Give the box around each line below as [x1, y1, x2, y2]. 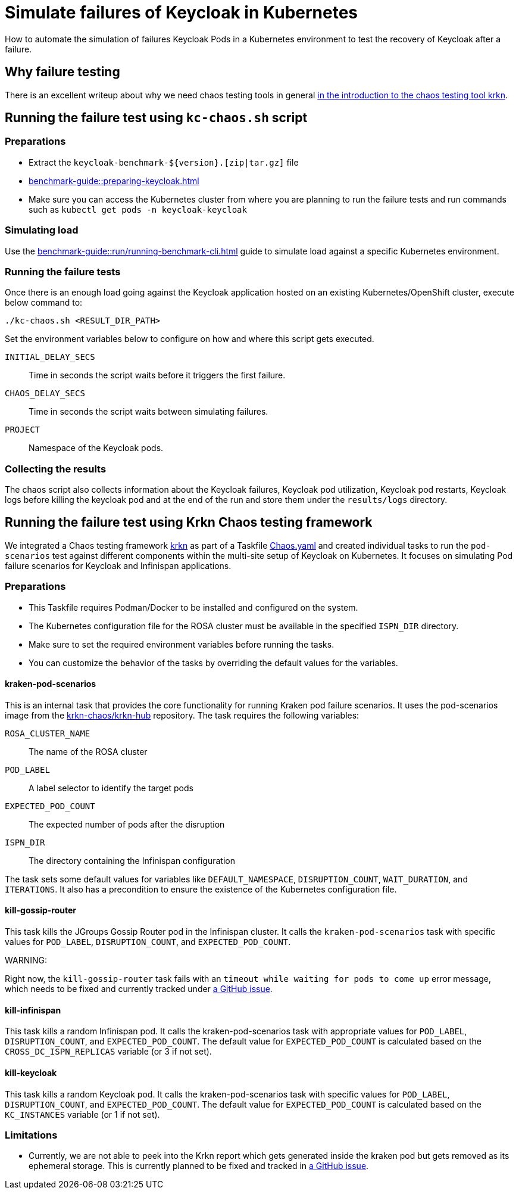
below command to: [5, 297, 83, 308]
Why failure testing [5, 64, 120, 80]
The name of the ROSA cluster [29, 746, 148, 757]
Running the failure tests [5, 265, 121, 278]
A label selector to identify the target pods [29, 782, 193, 793]
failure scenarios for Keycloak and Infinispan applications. [5, 560, 232, 571]
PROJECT [5, 425, 40, 435]
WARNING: [5, 955, 48, 966]
